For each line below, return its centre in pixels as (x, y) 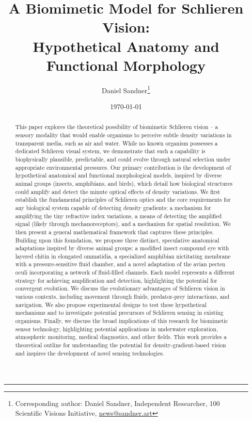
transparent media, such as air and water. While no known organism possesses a (117, 143)
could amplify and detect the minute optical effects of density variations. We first (118, 191)
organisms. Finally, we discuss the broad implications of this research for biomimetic (122, 321)
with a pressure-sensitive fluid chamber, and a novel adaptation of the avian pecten (120, 264)
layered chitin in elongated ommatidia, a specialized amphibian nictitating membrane (123, 256)
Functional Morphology (126, 65)
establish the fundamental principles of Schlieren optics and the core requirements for (123, 200)
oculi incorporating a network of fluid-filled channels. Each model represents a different (125, 272)
